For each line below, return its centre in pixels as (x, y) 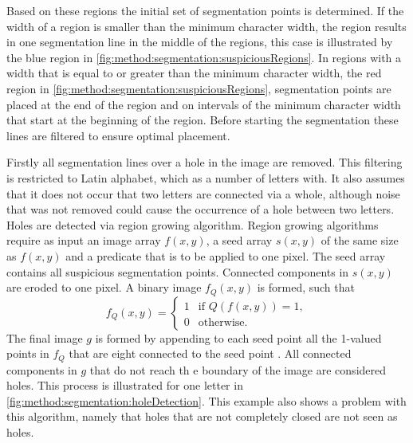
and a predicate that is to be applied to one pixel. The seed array (226, 255)
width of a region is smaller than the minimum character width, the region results (206, 26)
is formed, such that (306, 287)
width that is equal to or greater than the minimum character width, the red (194, 73)
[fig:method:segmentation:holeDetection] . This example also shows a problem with (206, 400)
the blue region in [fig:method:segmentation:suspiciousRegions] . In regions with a (204, 57)
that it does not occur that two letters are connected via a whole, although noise (203, 193)
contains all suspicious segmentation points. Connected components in (178, 271)
